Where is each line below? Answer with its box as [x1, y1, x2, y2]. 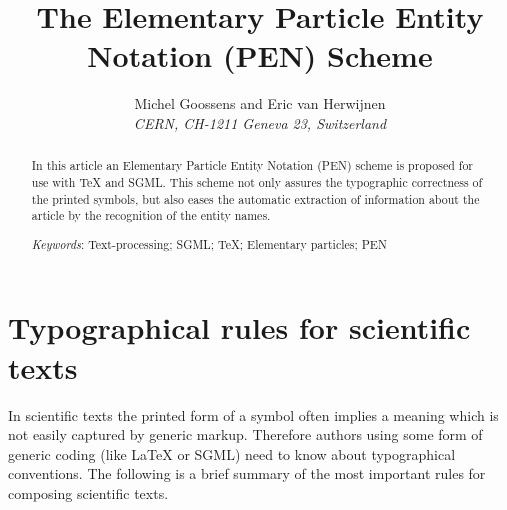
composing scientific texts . [8, 482, 169, 503]
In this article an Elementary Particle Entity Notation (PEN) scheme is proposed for [31, 157, 474, 174]
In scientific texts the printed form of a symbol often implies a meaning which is [8, 404, 499, 425]
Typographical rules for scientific [8, 307, 471, 348]
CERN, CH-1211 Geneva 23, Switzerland [133, 112, 387, 133]
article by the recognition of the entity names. [31, 207, 271, 224]
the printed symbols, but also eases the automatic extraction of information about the [31, 190, 480, 207]
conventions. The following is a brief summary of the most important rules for [8, 463, 486, 484]
